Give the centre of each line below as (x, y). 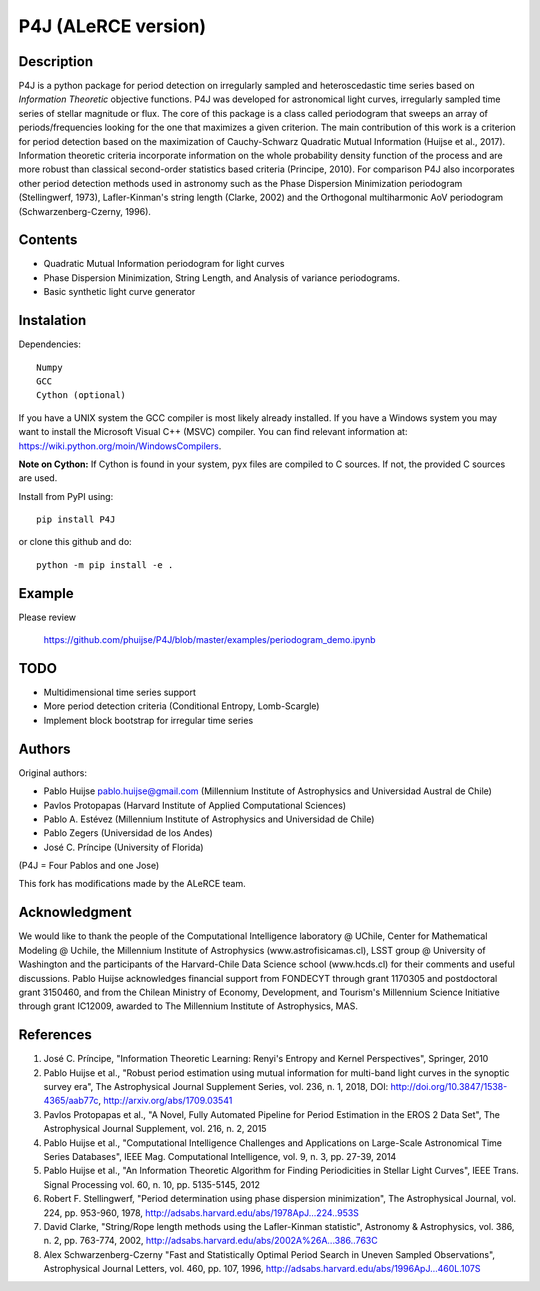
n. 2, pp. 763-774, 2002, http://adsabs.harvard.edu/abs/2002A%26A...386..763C (211, 1241)
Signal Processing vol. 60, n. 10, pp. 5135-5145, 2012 (151, 1184)
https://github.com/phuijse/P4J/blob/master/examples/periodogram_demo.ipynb (209, 640)
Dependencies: (50, 344)
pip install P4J (76, 519)
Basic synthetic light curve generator (119, 292)
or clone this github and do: (75, 542)
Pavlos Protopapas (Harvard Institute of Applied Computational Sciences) (195, 805)
